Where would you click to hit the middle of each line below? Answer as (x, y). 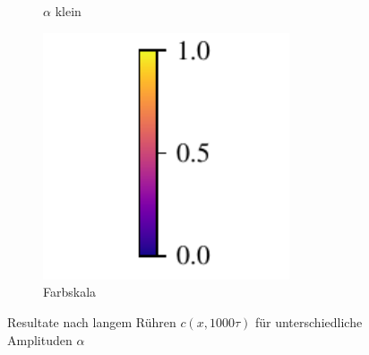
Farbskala (70, 292)
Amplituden (40, 339)
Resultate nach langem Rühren (92, 321)
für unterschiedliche (309, 321)
